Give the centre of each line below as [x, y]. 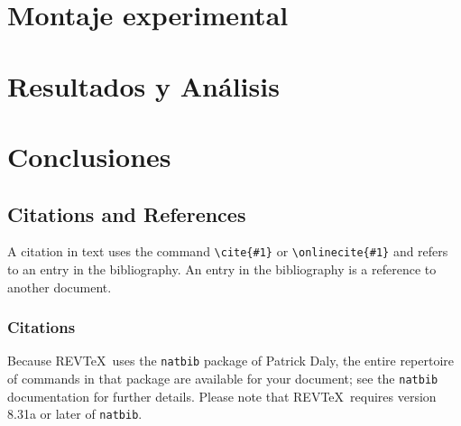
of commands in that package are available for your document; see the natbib [223, 379]
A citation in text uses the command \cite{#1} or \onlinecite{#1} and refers [228, 251]
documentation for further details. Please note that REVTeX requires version [222, 396]
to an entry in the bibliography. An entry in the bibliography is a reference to [222, 269]
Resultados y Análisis [143, 85]
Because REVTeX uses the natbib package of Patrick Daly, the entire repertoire [231, 361]
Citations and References [127, 213]
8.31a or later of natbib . [75, 414]
